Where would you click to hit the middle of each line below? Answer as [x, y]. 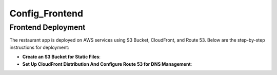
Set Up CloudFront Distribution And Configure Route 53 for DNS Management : [107, 64]
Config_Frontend [46, 13]
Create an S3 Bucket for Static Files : [62, 57]
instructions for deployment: [39, 47]
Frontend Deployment [47, 27]
